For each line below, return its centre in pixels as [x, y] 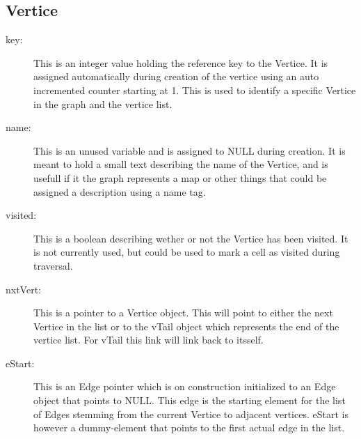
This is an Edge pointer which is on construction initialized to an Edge [185, 386]
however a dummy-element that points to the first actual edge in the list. [189, 428]
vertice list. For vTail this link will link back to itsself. [149, 340]
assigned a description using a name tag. [120, 191]
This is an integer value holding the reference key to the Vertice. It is [181, 62]
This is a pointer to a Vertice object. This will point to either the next [183, 313]
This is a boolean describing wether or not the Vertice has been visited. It [191, 238]
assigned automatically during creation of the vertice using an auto [176, 76]
